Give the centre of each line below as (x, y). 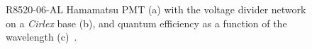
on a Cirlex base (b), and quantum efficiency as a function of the (146, 23)
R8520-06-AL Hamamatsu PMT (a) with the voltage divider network (156, 9)
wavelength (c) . (41, 37)
